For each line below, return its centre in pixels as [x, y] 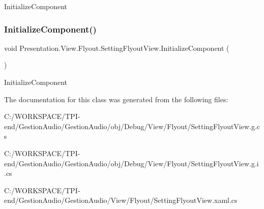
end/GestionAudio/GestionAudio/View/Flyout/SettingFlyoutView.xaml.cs [121, 200]
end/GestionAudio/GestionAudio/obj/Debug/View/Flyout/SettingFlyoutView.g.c [132, 126]
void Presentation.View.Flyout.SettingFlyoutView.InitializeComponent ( [117, 48]
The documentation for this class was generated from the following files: [116, 99]
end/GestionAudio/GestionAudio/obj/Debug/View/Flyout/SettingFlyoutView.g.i [131, 163]
